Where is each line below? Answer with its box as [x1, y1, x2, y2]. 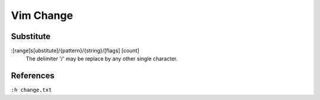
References [11, 71, 55, 81]
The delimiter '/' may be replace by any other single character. [25, 55, 178, 62]
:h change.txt [11, 86, 52, 93]
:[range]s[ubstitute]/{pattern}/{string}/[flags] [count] [11, 47, 139, 54]
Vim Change [11, 9, 73, 22]
